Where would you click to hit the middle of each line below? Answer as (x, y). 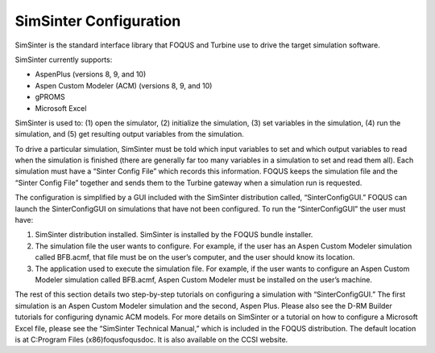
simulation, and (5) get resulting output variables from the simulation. (130, 134)
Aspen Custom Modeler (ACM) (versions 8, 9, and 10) (124, 85)
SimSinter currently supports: (64, 60)
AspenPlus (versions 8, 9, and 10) (91, 74)
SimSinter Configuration (98, 21)
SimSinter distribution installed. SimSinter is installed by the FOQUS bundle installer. (174, 235)
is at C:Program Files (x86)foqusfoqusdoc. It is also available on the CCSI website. (151, 339)
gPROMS (50, 97)
